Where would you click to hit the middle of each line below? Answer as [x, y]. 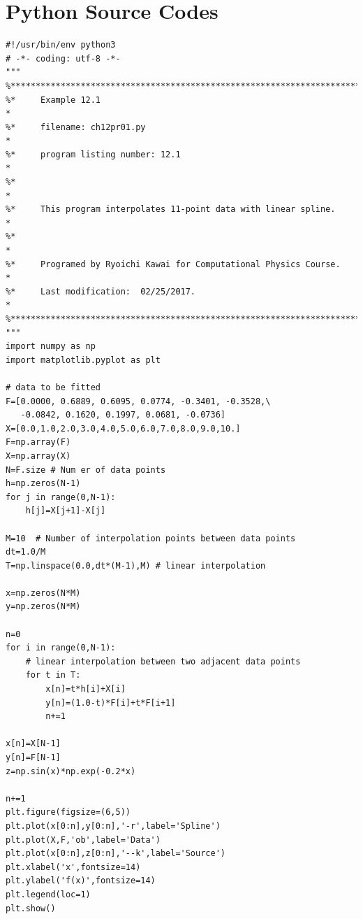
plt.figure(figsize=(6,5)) [68, 812]
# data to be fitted [53, 387]
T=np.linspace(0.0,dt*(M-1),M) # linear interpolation [136, 565]
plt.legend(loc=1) [48, 894]
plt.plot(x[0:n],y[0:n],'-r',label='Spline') [113, 826]
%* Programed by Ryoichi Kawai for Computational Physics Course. [173, 264]
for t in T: [53, 675]
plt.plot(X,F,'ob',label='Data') [83, 840]
